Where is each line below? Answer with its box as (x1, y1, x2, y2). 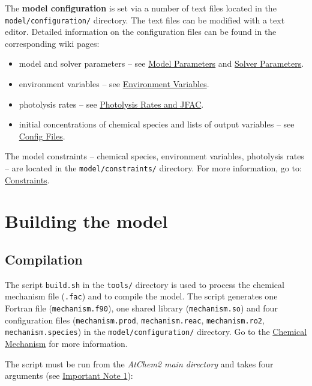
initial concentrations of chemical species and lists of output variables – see (19, 118, 295, 130)
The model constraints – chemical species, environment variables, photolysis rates (5, 150, 304, 162)
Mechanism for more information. (5, 337, 128, 350)
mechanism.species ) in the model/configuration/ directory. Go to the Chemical (5, 325, 307, 338)
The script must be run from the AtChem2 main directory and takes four (5, 357, 274, 370)
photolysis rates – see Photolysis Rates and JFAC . (19, 97, 204, 110)
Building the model (5, 209, 168, 233)
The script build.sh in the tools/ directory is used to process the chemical (5, 278, 284, 290)
